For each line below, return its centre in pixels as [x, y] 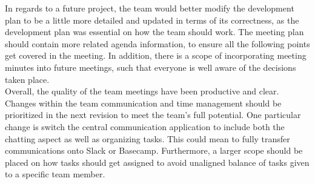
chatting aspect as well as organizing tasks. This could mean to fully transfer [148, 138]
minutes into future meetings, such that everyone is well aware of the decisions [151, 67]
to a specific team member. [55, 174]
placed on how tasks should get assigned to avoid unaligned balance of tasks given [157, 162]
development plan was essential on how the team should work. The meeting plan [154, 32]
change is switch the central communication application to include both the [145, 126]
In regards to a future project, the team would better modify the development [150, 8]
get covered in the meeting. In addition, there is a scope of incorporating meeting [156, 55]
